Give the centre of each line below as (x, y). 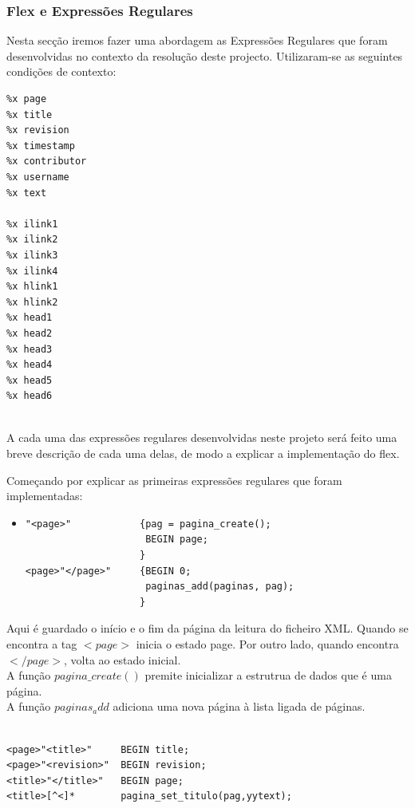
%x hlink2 (32, 302)
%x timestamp (41, 146)
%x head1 (30, 318)
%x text (27, 193)
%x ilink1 (32, 224)
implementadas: (45, 496)
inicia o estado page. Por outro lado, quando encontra (267, 644)
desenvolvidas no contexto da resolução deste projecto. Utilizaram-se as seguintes (205, 55)
